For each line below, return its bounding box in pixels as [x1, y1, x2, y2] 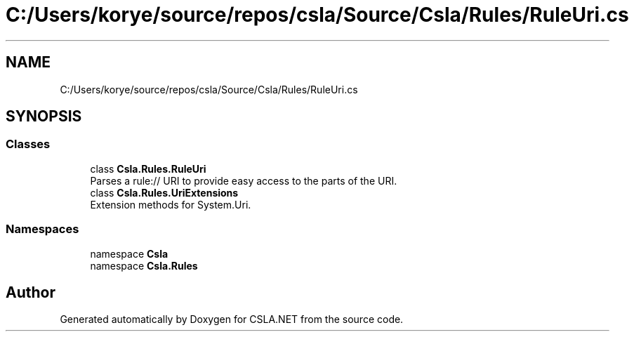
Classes [6, 137, 51, 152]
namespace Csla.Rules [90, 259, 198, 272]
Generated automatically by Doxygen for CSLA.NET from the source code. [60, 313, 404, 326]
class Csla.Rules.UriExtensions [90, 186, 239, 199]
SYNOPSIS [6, 107, 82, 126]
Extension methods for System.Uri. [90, 198, 251, 211]
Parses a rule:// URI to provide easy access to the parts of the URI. [90, 174, 397, 187]
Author [6, 283, 55, 301]
